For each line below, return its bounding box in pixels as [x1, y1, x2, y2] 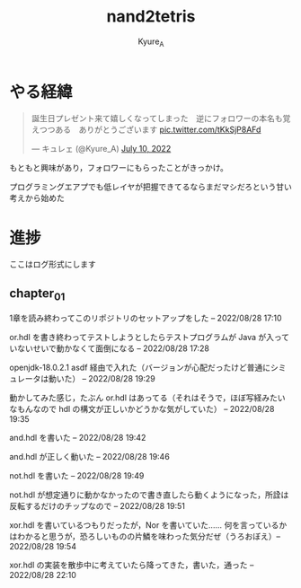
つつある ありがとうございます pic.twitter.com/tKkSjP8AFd [39, 124, 261, 136]
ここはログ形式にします [9, 259, 96, 270]
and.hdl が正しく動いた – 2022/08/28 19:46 [9, 452, 171, 462]
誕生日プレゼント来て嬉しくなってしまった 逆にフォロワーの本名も [31, 113, 283, 124]
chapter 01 [9, 285, 66, 303]
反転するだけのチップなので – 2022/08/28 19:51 [9, 501, 186, 512]
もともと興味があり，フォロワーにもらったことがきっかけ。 [9, 162, 229, 173]
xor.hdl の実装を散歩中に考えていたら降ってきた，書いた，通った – [9, 559, 254, 571]
